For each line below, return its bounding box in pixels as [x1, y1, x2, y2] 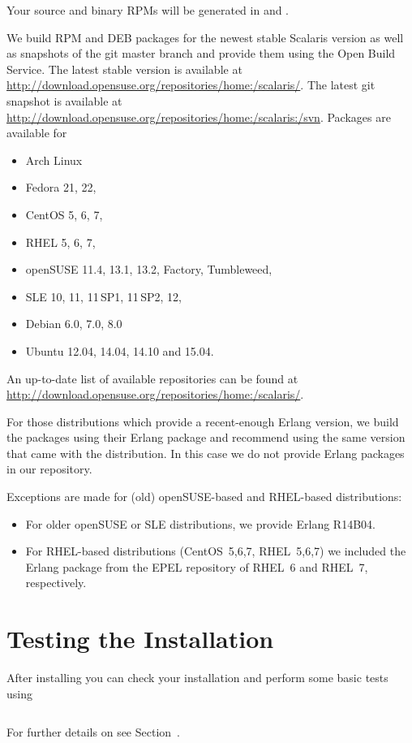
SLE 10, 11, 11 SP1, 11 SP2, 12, [25, 287, 182, 305]
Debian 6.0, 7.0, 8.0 [25, 315, 122, 332]
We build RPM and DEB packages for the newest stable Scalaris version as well [6, 28, 404, 45]
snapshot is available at [6, 92, 122, 109]
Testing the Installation [6, 622, 274, 655]
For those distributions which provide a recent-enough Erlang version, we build [6, 413, 399, 430]
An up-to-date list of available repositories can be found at [6, 369, 298, 387]
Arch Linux [25, 151, 83, 168]
